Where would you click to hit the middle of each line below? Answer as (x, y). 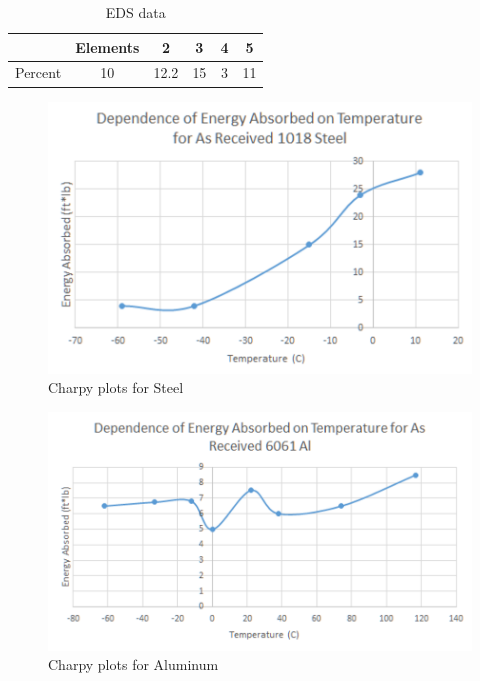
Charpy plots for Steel (116, 387)
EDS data (135, 12)
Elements (107, 46)
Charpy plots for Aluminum (133, 664)
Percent (38, 72)
